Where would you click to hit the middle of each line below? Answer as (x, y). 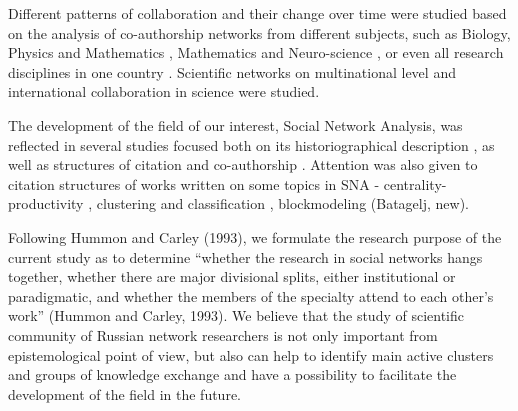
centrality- (415, 183)
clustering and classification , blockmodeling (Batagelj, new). (283, 203)
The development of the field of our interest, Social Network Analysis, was (235, 124)
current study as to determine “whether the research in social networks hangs (245, 256)
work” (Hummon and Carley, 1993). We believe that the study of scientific (236, 315)
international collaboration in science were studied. (164, 91)
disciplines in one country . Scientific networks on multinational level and (232, 71)
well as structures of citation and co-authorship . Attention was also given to (243, 164)
